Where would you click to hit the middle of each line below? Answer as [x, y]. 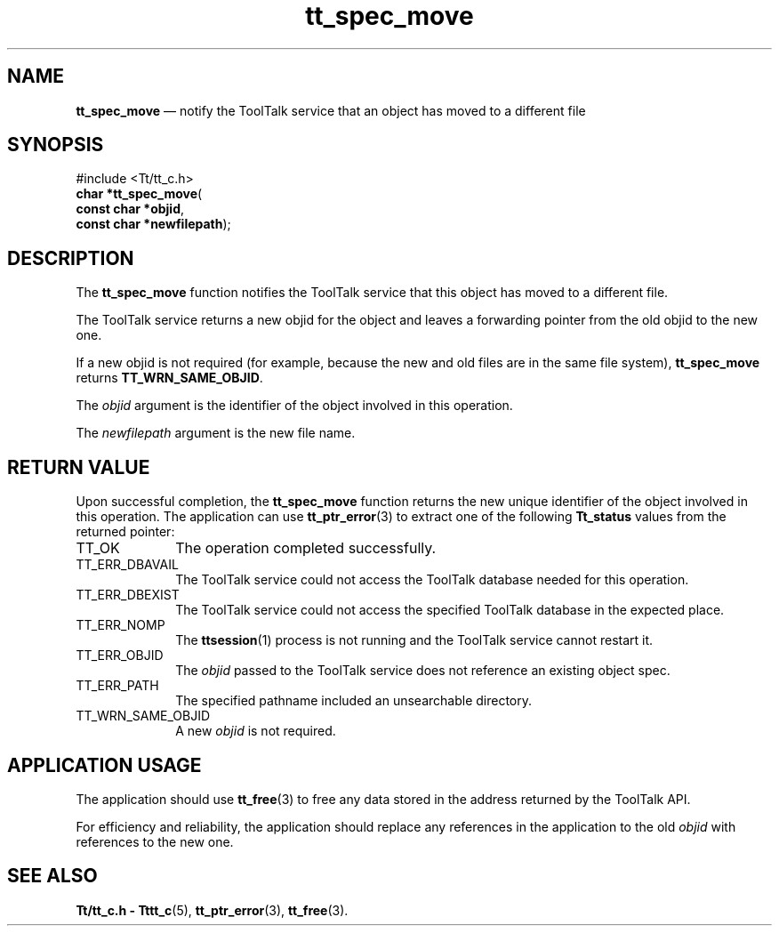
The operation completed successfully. [306, 548]
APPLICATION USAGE [104, 765]
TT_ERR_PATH [117, 686]
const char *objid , [130, 209]
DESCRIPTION [71, 258]
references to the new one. [155, 841]
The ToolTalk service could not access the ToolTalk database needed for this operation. [432, 580]
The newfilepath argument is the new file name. [216, 433]
